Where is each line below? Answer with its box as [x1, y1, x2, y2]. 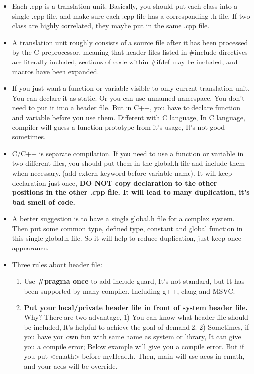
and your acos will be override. [24, 361, 118, 371]
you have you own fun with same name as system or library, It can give [24, 331, 241, 342]
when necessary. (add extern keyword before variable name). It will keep [12, 167, 232, 178]
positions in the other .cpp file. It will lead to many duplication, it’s [12, 187, 250, 197]
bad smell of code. [12, 196, 76, 207]
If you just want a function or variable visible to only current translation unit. [12, 83, 250, 93]
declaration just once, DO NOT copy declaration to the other [12, 177, 217, 187]
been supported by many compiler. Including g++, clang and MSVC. [24, 285, 235, 296]
